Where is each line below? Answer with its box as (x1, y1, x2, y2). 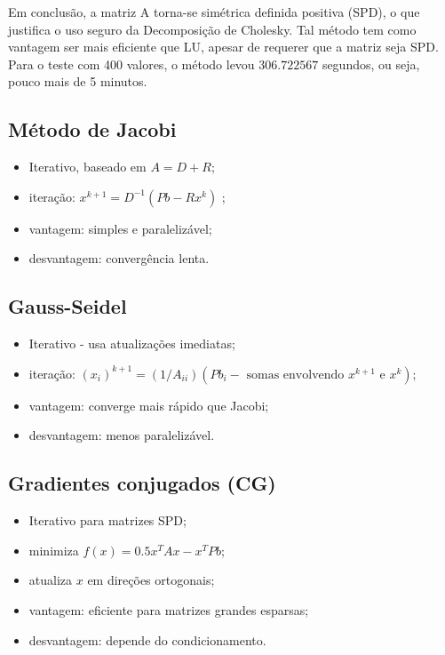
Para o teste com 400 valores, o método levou (8, 54, 255, 73)
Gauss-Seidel (8, 292, 127, 320)
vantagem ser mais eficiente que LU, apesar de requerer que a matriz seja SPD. (8, 37, 439, 56)
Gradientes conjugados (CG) (8, 469, 276, 497)
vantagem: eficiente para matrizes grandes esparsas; (28, 600, 309, 619)
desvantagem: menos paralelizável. (28, 426, 215, 444)
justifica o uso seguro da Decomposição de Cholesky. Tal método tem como (8, 20, 417, 38)
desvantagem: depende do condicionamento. (28, 630, 266, 649)
